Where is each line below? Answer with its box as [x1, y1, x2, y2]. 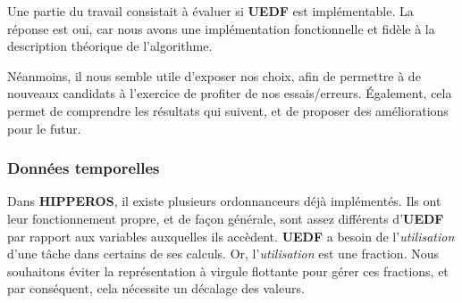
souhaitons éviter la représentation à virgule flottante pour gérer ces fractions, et [7, 261, 449, 280]
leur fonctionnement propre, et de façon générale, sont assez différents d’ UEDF [7, 209, 444, 227]
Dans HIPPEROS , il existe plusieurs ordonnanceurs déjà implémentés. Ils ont [7, 192, 441, 210]
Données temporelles [7, 157, 160, 179]
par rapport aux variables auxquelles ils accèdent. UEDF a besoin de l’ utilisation [7, 226, 455, 245]
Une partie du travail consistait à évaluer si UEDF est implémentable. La [7, 2, 414, 20]
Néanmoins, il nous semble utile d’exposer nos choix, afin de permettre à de [7, 66, 421, 85]
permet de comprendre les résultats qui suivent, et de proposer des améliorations [7, 101, 449, 119]
